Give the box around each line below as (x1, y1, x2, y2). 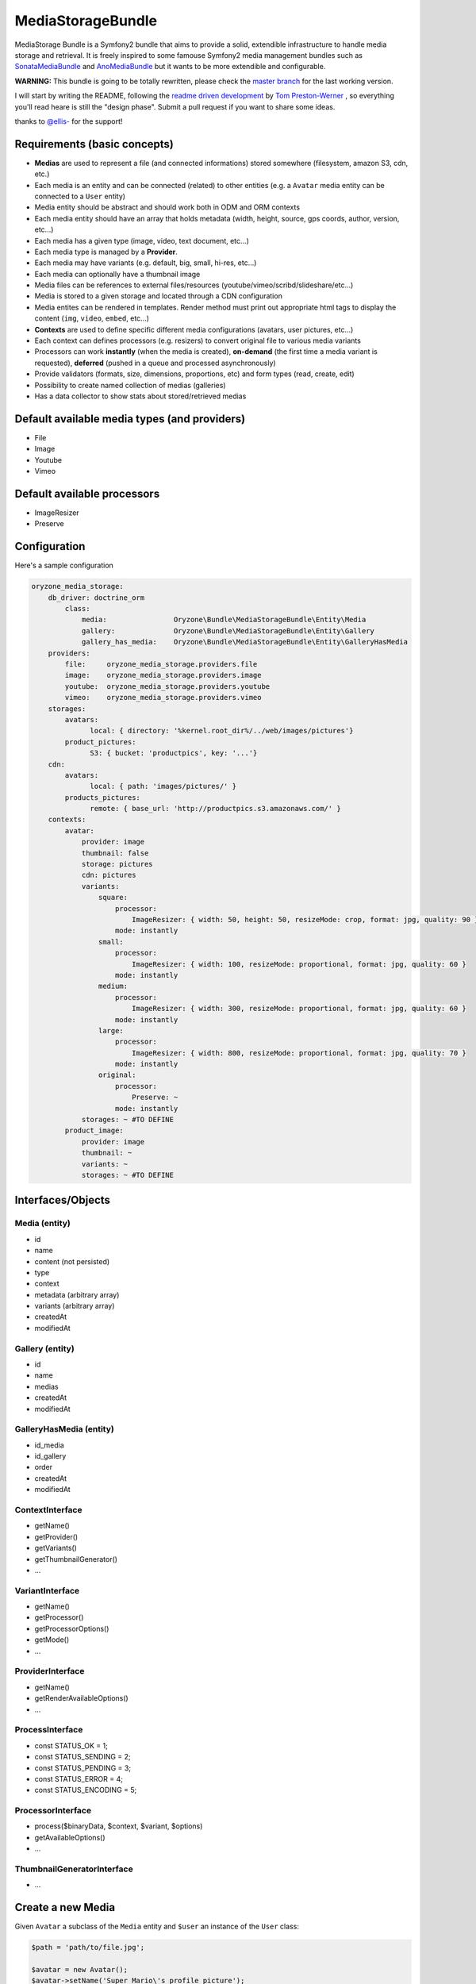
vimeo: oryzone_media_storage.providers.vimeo (64, 693, 262, 702)
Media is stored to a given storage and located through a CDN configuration (34, 291, 283, 301)
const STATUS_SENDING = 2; (34, 1752, 131, 1762)
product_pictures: (64, 737, 136, 746)
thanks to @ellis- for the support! (14, 116, 123, 126)
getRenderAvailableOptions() (34, 1694, 129, 1703)
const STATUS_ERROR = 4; (34, 1774, 123, 1783)
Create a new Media (14, 1901, 115, 1914)
